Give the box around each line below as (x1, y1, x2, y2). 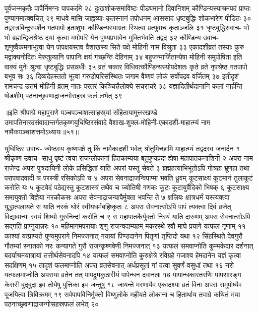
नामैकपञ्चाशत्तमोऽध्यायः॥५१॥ (4, 126, 79, 137)
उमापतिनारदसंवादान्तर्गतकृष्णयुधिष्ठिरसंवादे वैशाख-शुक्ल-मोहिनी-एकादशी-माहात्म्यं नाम (4, 117, 210, 127)
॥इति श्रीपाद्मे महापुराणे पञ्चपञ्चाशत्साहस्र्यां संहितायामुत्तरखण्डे (4, 107, 157, 117)
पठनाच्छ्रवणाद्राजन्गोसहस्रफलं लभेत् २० (4, 299, 99, 309)
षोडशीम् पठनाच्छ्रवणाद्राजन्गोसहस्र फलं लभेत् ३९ (4, 90, 123, 101)
